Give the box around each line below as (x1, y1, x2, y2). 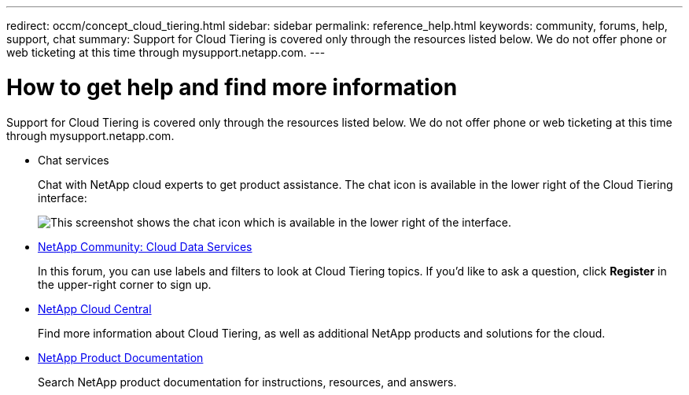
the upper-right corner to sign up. (38, 277, 212, 291)
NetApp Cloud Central (38, 301, 152, 316)
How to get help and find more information (6, 73, 458, 101)
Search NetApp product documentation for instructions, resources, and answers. (38, 375, 457, 389)
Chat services (38, 153, 109, 167)
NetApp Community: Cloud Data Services (38, 239, 252, 253)
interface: (38, 190, 87, 205)
